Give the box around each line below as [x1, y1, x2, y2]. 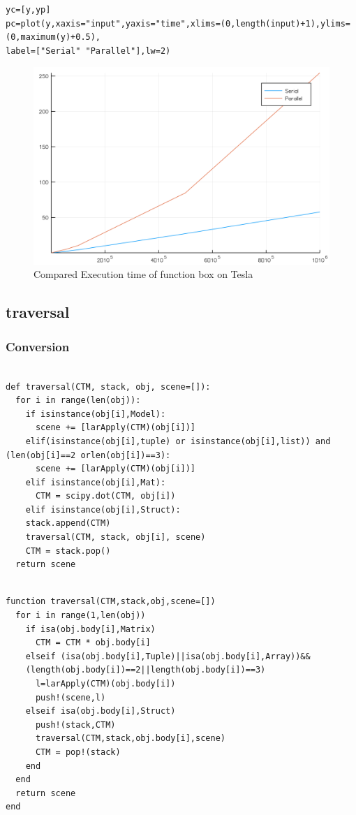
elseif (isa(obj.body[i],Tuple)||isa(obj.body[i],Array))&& [25, 651, 311, 661]
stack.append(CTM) [25, 518, 111, 529]
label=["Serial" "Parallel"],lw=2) [6, 45, 171, 56]
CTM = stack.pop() [25, 545, 111, 556]
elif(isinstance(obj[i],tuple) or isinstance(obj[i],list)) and [25, 436, 331, 446]
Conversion [6, 337, 70, 355]
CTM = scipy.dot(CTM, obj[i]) [35, 491, 176, 501]
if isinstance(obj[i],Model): [25, 409, 166, 419]
